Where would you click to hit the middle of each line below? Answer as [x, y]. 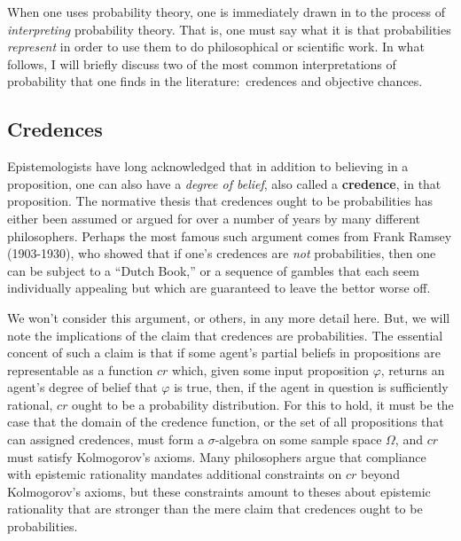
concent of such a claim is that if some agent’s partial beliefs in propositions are [224, 353]
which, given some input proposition [270, 369]
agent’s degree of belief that [82, 387]
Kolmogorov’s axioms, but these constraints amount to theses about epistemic [219, 491]
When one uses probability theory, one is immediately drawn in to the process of [227, 12]
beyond [380, 474]
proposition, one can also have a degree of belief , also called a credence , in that [224, 183]
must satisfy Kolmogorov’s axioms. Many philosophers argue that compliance [217, 456]
